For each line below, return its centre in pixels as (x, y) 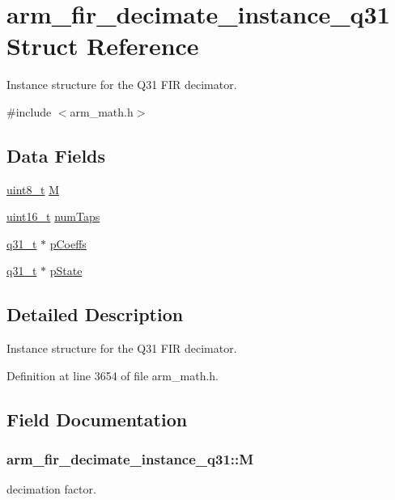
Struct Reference (103, 46)
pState (66, 271)
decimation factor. (51, 489)
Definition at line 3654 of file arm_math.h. (113, 375)
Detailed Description (95, 314)
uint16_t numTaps (53, 216)
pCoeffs (68, 243)
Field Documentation (97, 419)
